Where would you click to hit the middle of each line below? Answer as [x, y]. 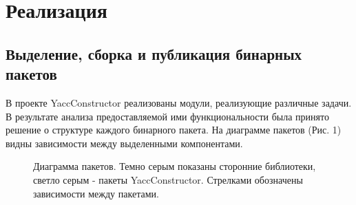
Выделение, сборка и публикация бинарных [154, 53]
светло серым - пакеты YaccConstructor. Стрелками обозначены [168, 179]
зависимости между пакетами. [96, 193]
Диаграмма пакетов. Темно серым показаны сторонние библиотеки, [175, 166]
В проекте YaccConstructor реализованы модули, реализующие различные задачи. [179, 102]
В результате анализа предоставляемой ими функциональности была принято [167, 116]
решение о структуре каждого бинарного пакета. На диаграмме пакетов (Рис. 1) [174, 130]
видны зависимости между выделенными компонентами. [124, 143]
